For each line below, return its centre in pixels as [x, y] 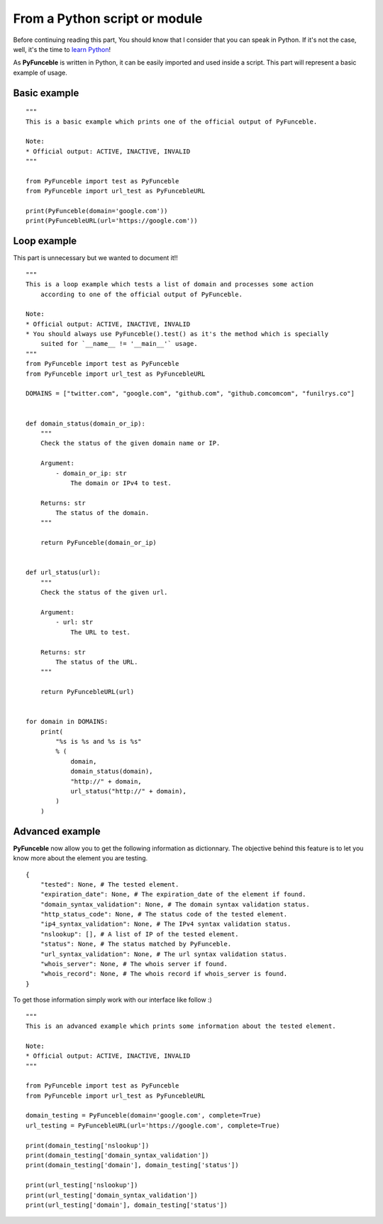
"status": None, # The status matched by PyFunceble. [136, 944]
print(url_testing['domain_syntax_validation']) [112, 1195]
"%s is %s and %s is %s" [99, 742]
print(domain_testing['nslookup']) [88, 1145]
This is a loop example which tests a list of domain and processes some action [170, 285]
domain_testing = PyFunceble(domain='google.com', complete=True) [144, 1116]
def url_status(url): [63, 573]
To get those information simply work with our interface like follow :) [112, 1000]
